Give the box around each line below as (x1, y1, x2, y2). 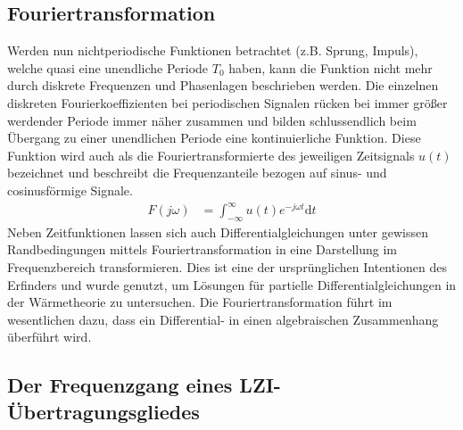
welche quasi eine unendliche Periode (7, 58, 209, 77)
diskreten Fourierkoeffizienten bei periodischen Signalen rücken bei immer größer (7, 93, 448, 112)
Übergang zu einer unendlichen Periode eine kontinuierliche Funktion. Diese (7, 128, 421, 147)
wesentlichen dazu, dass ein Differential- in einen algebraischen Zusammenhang (7, 310, 439, 328)
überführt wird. (7, 327, 92, 346)
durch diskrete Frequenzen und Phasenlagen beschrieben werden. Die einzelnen (7, 76, 439, 95)
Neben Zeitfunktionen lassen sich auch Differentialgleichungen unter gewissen (7, 222, 428, 241)
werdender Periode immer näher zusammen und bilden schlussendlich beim (7, 111, 417, 129)
